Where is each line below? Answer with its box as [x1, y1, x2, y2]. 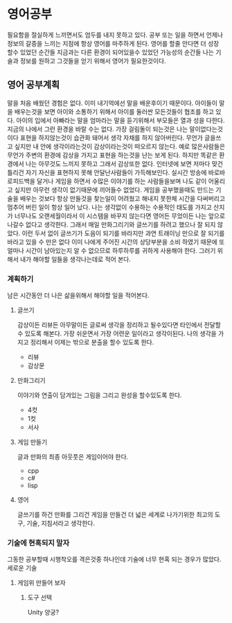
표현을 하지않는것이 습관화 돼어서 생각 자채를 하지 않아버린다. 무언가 [19, 133, 203, 142]
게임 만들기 [17, 438, 48, 447]
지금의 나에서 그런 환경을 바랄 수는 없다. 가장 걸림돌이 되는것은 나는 [7, 124, 188, 133]
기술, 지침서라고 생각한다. [26, 519, 96, 528]
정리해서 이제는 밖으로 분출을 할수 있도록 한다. [30, 338, 154, 347]
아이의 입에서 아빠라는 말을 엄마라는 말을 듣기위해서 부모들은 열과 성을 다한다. [16, 116, 225, 124]
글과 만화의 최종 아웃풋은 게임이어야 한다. [17, 453, 129, 461]
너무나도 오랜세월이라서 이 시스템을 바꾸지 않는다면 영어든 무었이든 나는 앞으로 [14, 211, 226, 219]
